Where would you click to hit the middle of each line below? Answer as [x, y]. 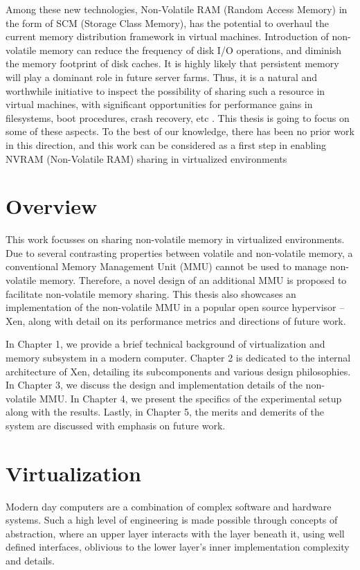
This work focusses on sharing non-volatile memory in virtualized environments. [175, 239]
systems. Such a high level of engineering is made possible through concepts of [172, 520]
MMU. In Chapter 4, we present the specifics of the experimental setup [190, 398]
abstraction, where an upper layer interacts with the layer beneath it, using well [175, 533]
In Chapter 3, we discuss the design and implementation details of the [154, 385]
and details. [30, 561]
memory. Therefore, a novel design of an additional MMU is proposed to [193, 280]
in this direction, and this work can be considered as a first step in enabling [166, 144]
